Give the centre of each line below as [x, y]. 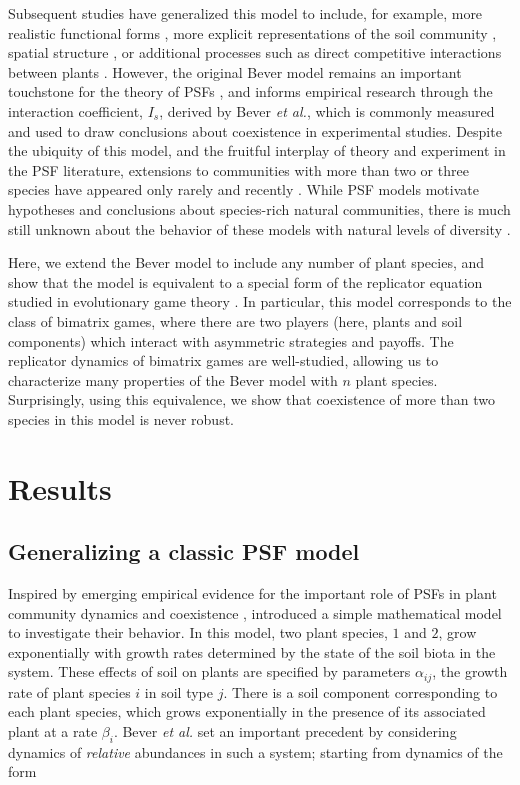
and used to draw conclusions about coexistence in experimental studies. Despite [255, 130]
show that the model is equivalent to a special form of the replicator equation [245, 281]
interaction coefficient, [75, 110]
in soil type [178, 691]
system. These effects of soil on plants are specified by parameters [209, 671]
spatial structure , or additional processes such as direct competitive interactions [255, 52]
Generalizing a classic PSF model [184, 551]
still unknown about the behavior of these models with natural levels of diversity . [259, 228]
